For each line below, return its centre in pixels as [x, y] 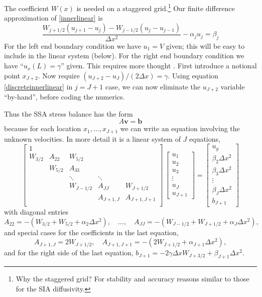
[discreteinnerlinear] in [38, 86]
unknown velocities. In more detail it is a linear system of [92, 138]
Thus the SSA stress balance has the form [69, 113]
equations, [205, 138]
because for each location [43, 128]
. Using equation [193, 75]
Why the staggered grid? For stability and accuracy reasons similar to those [133, 279]
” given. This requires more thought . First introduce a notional [159, 66]
